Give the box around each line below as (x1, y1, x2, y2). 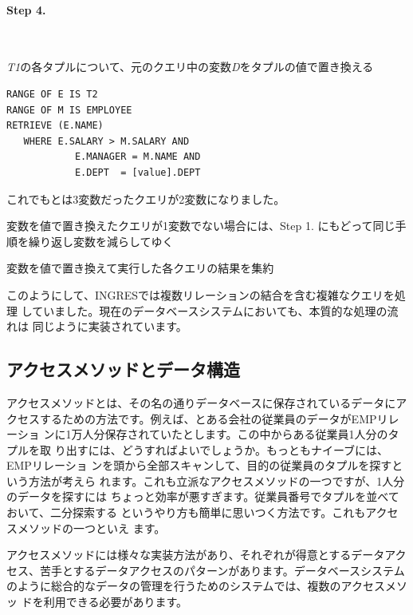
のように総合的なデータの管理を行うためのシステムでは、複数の (6, 577, 341, 594)
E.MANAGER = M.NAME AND (74, 151, 201, 163)
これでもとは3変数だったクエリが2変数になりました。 (6, 190, 285, 207)
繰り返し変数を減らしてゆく (28, 232, 174, 249)
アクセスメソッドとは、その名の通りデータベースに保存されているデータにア (6, 394, 407, 411)
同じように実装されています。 (32, 318, 187, 335)
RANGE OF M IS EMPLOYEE (6, 104, 132, 116)
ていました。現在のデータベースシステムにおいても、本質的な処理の (32, 302, 387, 319)
